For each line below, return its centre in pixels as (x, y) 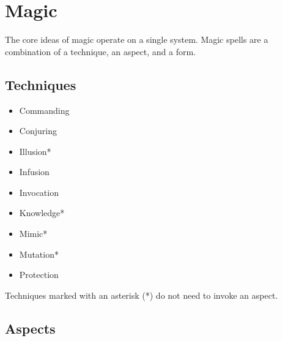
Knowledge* (42, 213)
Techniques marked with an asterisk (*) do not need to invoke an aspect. (142, 295)
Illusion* (35, 151)
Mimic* (33, 234)
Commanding (44, 110)
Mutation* (39, 254)
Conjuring (38, 131)
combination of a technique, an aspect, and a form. (101, 51)
